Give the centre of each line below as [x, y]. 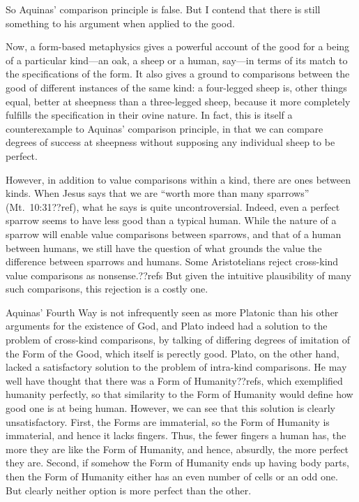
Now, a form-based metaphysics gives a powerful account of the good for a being [178, 46]
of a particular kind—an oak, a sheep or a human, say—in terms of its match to [177, 60]
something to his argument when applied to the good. [120, 23]
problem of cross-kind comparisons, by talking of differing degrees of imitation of [178, 340]
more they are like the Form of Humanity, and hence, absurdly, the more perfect [177, 449]
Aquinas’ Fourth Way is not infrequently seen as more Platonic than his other [172, 312]
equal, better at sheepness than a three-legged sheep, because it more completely [178, 101]
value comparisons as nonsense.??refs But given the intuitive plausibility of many [178, 275]
